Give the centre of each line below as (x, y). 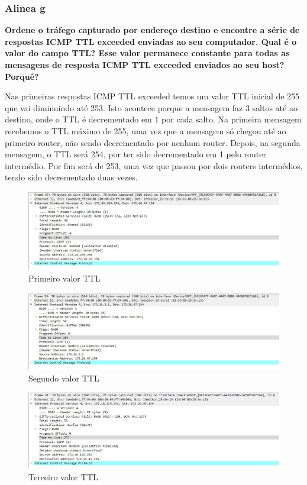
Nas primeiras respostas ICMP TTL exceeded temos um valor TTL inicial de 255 (152, 96)
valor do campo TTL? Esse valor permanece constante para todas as (147, 53)
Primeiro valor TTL (64, 278)
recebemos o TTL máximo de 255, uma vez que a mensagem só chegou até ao (146, 130)
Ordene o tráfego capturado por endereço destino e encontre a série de (152, 30)
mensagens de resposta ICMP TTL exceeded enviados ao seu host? (145, 64)
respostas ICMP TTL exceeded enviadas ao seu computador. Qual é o (151, 41)
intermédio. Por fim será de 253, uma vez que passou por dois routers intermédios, (154, 165)
